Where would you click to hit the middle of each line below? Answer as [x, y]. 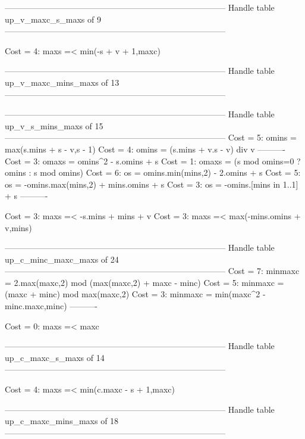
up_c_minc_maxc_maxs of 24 [62, 259]
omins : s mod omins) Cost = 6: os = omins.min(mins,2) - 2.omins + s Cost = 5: [153, 172]
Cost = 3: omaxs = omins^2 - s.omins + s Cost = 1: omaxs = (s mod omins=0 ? [153, 161]
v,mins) [18, 227]
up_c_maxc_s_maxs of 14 [55, 357]
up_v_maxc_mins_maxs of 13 [62, 82]
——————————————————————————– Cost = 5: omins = [151, 137]
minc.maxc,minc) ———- [51, 306]
